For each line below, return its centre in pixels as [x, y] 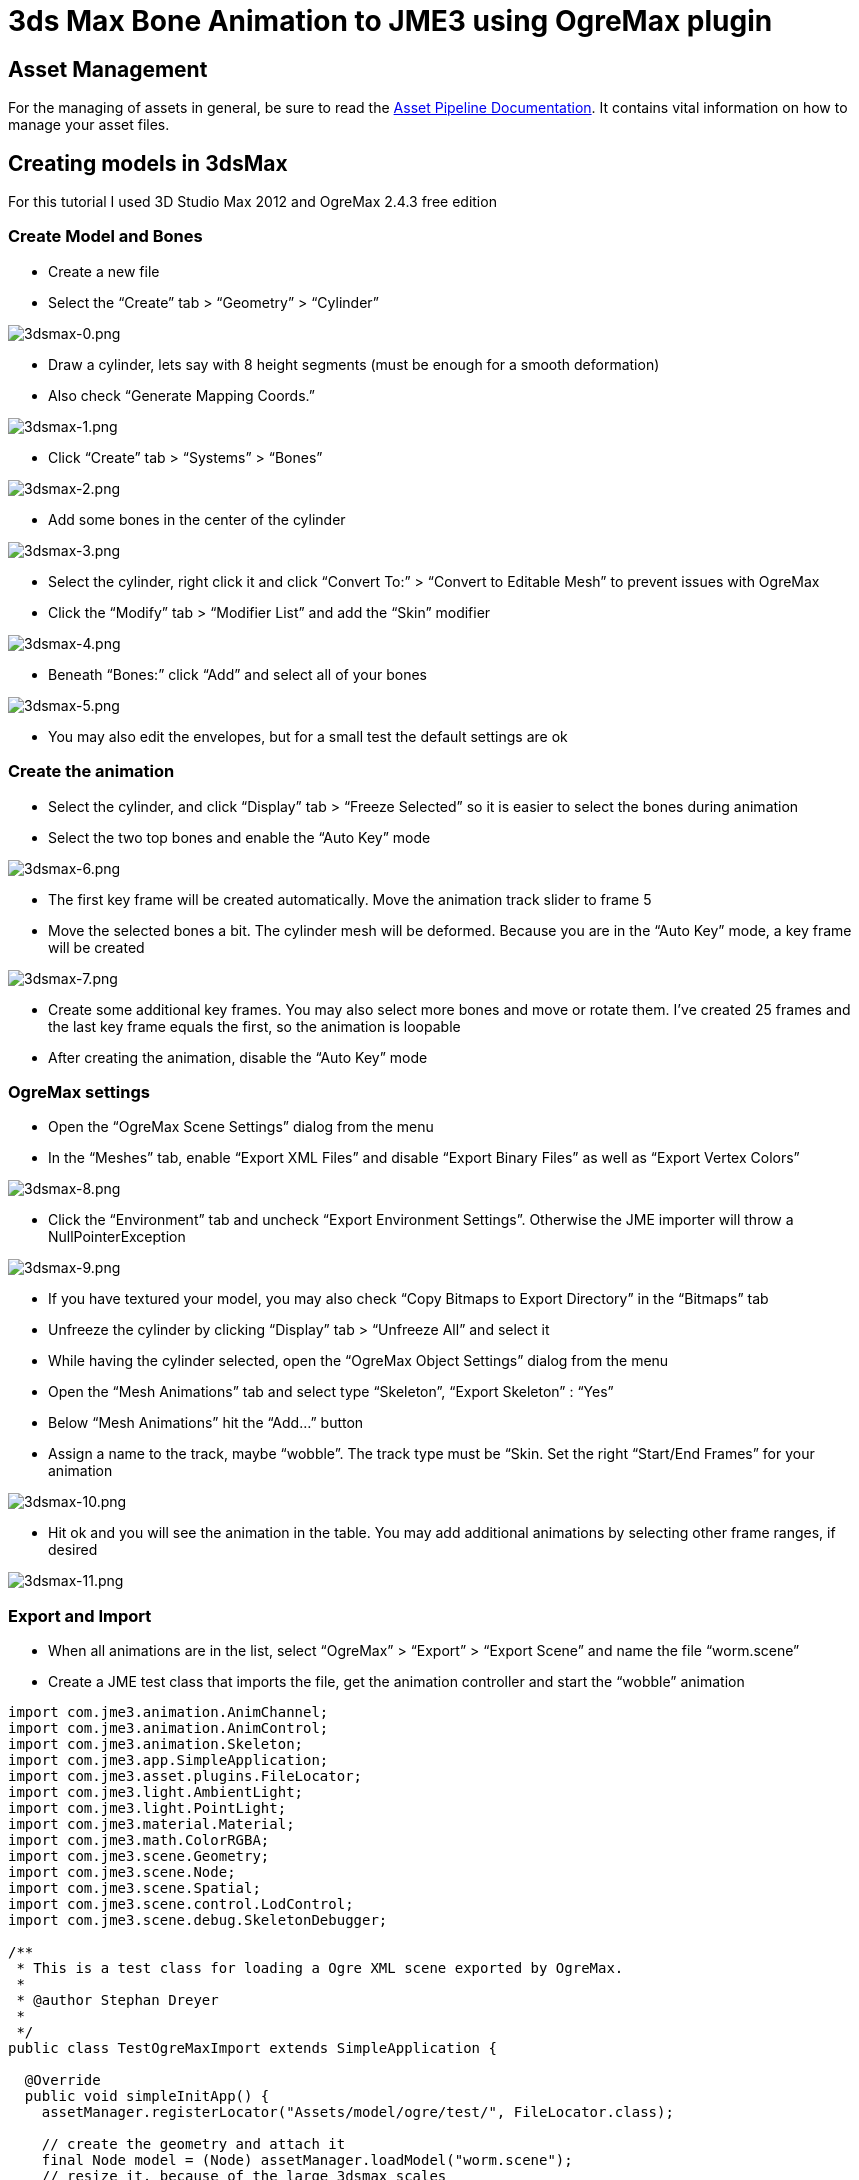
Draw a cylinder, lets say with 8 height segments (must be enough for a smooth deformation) [354, 364]
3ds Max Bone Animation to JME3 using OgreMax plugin [390, 21]
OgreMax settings [79, 1091]
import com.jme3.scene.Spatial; [134, 1888]
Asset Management [108, 69]
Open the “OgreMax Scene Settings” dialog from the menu [241, 1127]
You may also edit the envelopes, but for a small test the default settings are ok [308, 736]
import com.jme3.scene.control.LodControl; [181, 1904]
